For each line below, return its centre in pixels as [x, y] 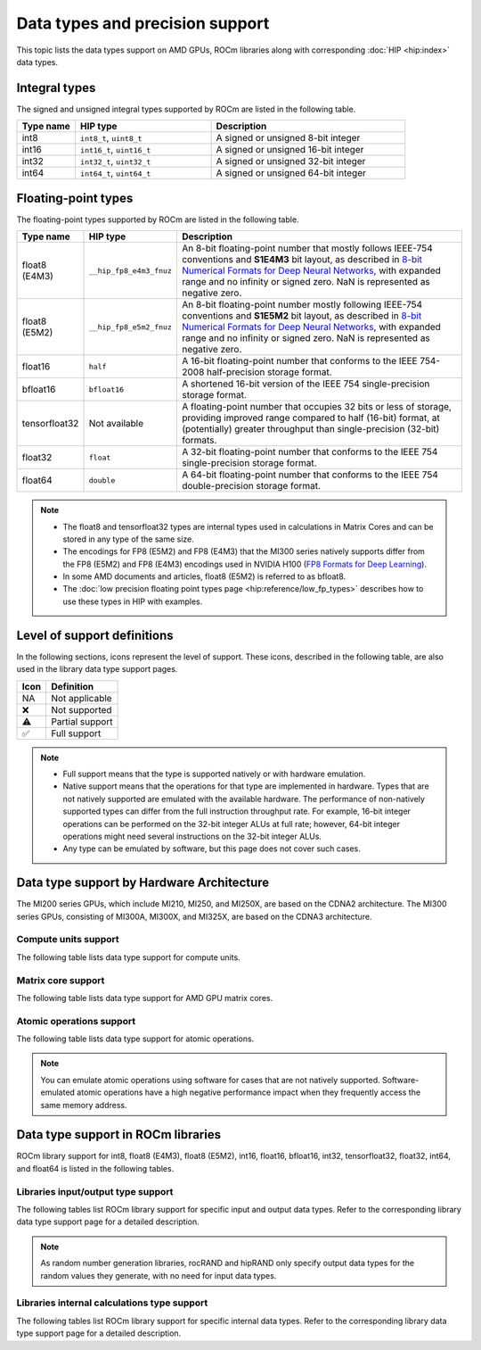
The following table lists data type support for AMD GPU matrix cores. [145, 998]
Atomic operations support [76, 1021]
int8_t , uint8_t [111, 138]
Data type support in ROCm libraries [119, 1135]
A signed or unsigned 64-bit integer [291, 173]
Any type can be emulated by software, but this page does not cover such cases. [212, 849]
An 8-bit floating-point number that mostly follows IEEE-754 [307, 248]
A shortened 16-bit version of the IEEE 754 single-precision [306, 384]
